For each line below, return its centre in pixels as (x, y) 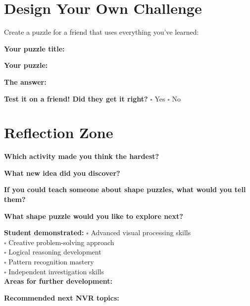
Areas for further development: (58, 281)
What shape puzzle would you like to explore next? (94, 216)
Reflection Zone (59, 132)
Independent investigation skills (56, 271)
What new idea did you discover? (62, 173)
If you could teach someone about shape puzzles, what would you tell (125, 189)
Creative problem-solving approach (61, 242)
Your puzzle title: (34, 48)
